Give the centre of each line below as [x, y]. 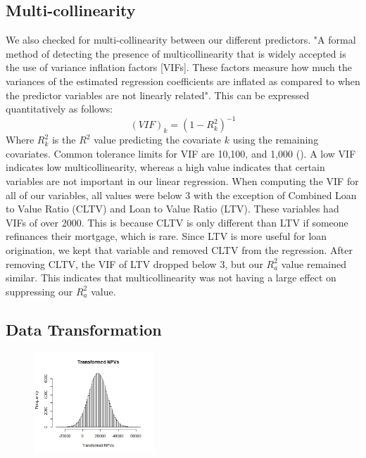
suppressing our [39, 291]
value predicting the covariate [158, 140]
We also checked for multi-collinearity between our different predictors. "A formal [181, 40]
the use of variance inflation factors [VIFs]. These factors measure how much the [179, 67]
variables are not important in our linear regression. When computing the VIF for [182, 181]
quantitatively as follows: [59, 109]
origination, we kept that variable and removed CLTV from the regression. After [179, 250]
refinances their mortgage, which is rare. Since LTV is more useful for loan [166, 236]
